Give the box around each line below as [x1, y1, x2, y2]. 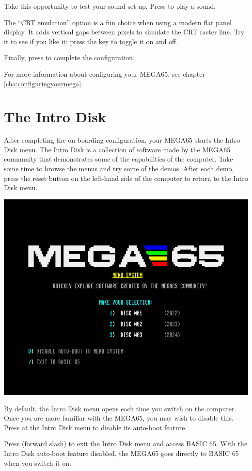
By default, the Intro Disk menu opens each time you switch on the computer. [4, 403, 236, 413]
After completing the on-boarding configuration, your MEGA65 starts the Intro [4, 135, 240, 145]
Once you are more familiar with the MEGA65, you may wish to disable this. [4, 413, 234, 423]
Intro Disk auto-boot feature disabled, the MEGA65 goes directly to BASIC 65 [4, 448, 239, 458]
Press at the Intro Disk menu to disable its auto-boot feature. [4, 422, 187, 432]
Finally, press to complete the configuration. [4, 52, 135, 63]
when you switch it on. [4, 457, 71, 468]
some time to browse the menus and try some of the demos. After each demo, [4, 163, 234, 174]
